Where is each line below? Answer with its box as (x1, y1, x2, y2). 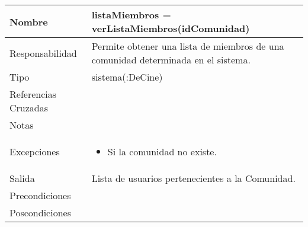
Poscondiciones (9, 206, 71, 219)
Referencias (9, 87, 57, 101)
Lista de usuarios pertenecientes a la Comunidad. (91, 171, 296, 185)
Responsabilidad (9, 46, 77, 60)
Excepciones (9, 145, 60, 158)
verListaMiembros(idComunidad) (91, 21, 250, 35)
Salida (9, 171, 35, 185)
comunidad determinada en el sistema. (91, 53, 251, 66)
